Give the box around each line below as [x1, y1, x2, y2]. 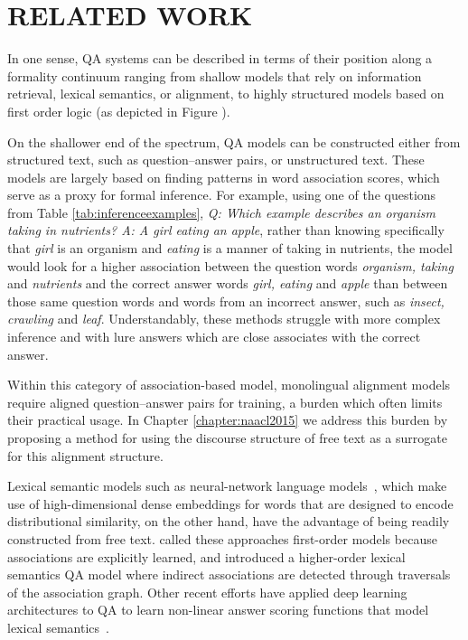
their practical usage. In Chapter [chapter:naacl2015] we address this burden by [7, 410, 448, 429]
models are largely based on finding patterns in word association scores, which [7, 167, 440, 186]
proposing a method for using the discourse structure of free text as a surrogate [7, 428, 447, 447]
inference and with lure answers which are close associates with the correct [7, 327, 421, 346]
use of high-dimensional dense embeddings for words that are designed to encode [7, 494, 454, 513]
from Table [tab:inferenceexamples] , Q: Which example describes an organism [7, 202, 435, 221]
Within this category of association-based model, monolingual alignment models [7, 375, 451, 394]
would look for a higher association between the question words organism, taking [7, 256, 454, 275]
